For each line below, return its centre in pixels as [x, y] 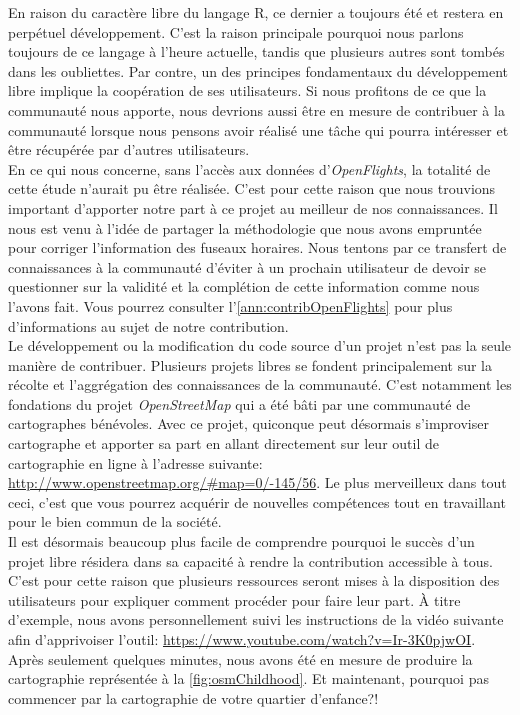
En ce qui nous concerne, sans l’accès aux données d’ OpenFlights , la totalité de [249, 168]
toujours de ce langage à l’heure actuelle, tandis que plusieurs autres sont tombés [256, 51]
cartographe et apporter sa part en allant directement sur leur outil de [223, 443]
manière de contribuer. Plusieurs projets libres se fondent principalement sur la [250, 364]
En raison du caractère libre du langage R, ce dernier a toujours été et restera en [256, 12]
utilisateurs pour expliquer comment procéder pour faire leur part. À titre [234, 599]
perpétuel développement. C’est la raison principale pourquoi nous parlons [236, 31]
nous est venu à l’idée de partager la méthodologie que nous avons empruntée [245, 227]
